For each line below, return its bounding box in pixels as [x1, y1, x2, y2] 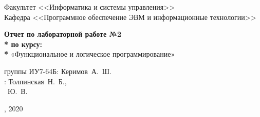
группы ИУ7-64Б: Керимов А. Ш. [4, 65, 112, 76]
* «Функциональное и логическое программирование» [4, 49, 175, 59]
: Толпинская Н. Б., [4, 76, 67, 86]
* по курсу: [4, 38, 42, 49]
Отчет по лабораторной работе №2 [4, 29, 121, 39]
